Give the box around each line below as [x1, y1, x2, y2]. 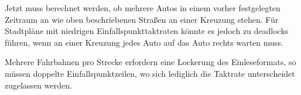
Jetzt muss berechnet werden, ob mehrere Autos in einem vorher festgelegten [5, 2, 281, 13]
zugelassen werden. [5, 79, 72, 91]
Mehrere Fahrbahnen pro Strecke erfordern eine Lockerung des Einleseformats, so [5, 56, 296, 68]
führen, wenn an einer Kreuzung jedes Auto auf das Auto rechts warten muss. [5, 36, 283, 48]
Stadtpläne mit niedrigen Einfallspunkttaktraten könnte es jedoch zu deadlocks [5, 25, 289, 37]
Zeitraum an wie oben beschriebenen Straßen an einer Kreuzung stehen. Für [5, 13, 279, 25]
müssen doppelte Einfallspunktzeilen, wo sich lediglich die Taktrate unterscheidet [5, 67, 295, 79]
